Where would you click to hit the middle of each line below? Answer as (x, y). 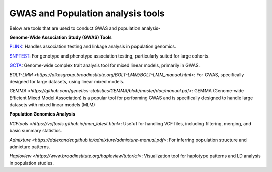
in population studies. (32, 163)
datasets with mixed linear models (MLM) (52, 105)
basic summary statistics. (36, 131)
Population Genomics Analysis (42, 114)
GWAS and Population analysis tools (87, 13)
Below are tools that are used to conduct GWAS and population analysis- (85, 28)
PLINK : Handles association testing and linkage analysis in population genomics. (93, 47)
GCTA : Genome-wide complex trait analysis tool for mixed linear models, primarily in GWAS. (105, 65)
